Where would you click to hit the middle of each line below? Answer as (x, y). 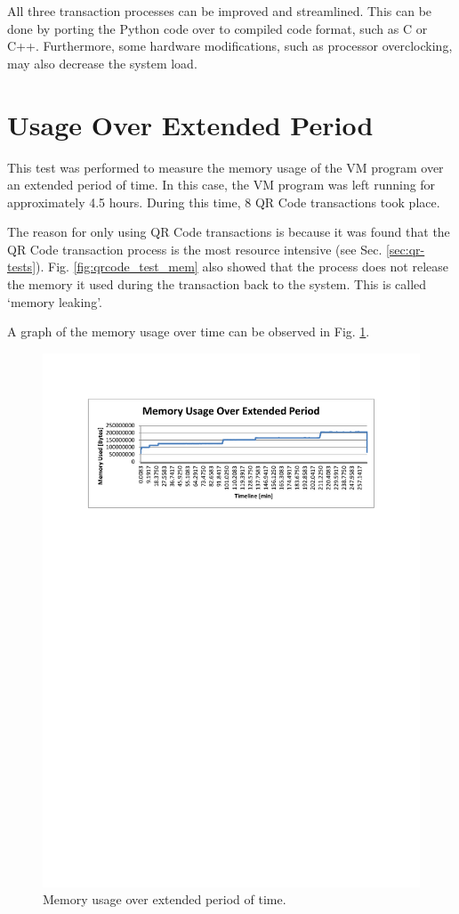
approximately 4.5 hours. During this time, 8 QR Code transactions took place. (224, 202)
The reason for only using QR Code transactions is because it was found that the (229, 232)
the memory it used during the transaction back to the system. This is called (217, 284)
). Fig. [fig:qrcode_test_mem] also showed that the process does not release (242, 267)
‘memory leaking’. (55, 301)
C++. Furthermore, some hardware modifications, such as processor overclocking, (230, 46)
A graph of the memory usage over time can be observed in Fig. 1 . (189, 332)
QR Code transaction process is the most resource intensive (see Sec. (195, 249)
